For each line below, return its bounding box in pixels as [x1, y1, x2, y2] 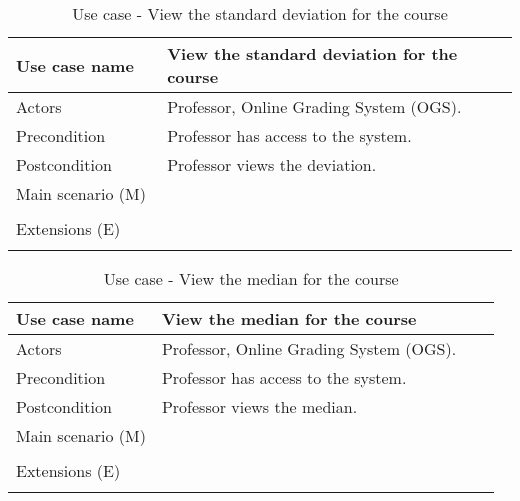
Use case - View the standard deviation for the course [72, 2, 448, 25]
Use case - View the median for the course [103, 267, 399, 290]
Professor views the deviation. [167, 153, 377, 176]
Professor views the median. [161, 395, 358, 418]
